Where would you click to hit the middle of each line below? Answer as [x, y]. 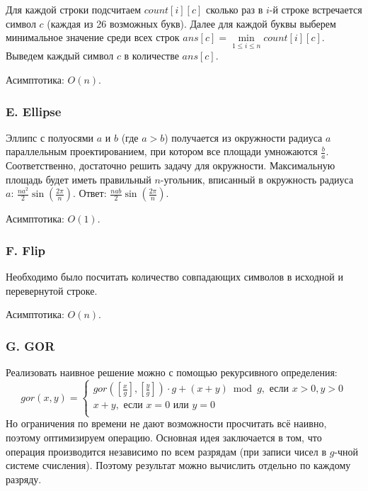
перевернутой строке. [52, 290]
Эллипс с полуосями [50, 137]
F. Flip [26, 250]
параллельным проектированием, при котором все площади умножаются [162, 151]
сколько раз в [235, 9]
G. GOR [30, 345]
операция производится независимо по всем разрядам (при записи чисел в [166, 451]
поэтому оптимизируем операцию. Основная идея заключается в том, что [164, 438]
